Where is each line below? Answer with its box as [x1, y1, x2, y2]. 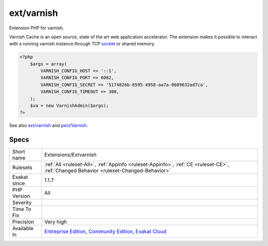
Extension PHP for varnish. [9, 25, 64, 31]
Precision [12, 219, 34, 226]
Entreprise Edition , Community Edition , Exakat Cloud [44, 228, 167, 235]
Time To [12, 206, 32, 213]
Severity [12, 199, 32, 206]
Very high [44, 219, 67, 226]
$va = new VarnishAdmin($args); [30, 103, 109, 109]
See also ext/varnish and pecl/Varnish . [9, 122, 88, 129]
